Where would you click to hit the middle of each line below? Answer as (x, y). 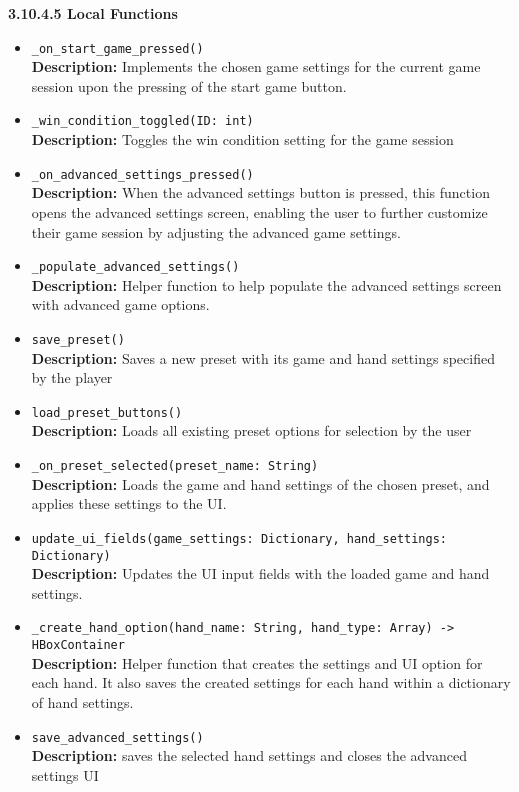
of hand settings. (82, 701)
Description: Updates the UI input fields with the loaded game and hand (260, 573)
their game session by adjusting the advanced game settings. (216, 231)
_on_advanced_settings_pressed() (142, 174)
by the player (72, 377)
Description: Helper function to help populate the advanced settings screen (266, 284)
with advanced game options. (120, 304)
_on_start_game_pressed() (117, 48)
